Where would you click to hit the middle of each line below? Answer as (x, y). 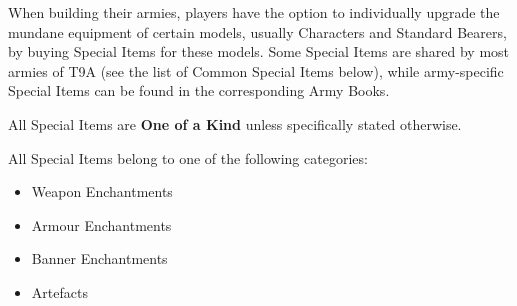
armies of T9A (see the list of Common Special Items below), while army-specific (256, 70)
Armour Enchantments (101, 224)
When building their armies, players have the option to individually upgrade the (254, 12)
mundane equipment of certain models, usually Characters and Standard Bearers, (257, 31)
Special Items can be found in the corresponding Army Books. (199, 90)
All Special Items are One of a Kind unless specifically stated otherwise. (235, 123)
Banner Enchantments (99, 258)
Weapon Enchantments (102, 191)
